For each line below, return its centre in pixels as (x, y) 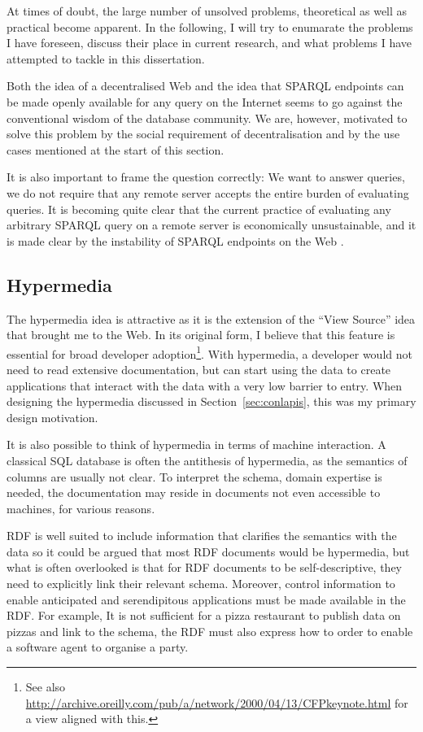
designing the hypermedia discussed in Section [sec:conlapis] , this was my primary (211, 401)
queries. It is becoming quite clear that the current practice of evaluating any (199, 209)
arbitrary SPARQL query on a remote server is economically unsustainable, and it (211, 225)
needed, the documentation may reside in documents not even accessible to (194, 492)
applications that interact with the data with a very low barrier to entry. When (205, 385)
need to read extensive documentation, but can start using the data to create (199, 369)
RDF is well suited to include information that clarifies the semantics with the (202, 536)
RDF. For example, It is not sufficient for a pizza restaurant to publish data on (204, 615)
